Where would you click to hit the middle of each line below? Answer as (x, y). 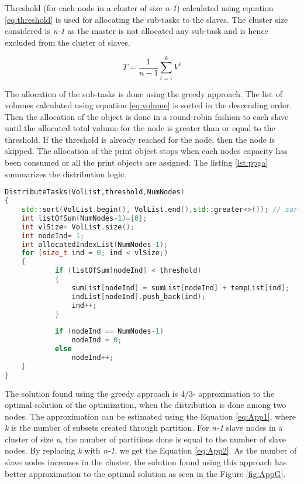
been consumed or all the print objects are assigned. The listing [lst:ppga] (137, 162)
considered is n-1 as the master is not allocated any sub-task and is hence (137, 31)
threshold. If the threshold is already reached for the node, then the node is (140, 139)
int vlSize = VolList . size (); (78, 227)
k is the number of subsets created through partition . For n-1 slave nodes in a (144, 428)
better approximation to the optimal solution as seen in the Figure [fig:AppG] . (145, 473)
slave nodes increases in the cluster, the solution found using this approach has (146, 462)
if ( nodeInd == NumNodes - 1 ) (109, 332)
